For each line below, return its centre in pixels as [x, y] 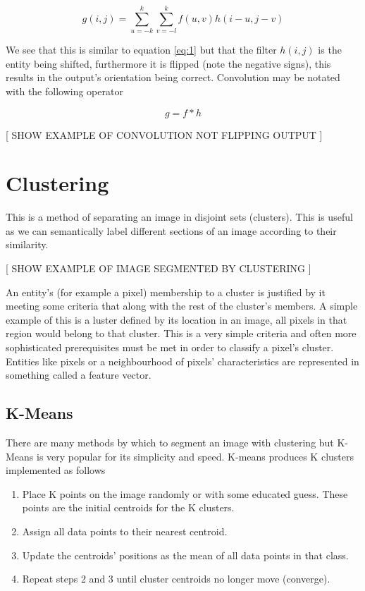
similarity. [27, 244]
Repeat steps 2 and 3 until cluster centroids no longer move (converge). [176, 579]
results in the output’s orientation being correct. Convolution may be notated [173, 77]
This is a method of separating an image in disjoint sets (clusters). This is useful [179, 217]
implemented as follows [56, 470]
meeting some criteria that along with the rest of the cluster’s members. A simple [182, 306]
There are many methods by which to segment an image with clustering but [170, 442]
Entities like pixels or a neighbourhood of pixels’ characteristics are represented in [182, 361]
